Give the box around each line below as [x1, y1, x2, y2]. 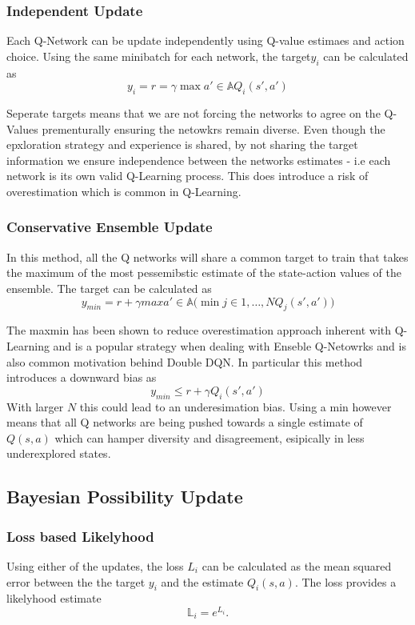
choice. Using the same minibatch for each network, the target [6, 47, 311, 64]
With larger [6, 398, 64, 415]
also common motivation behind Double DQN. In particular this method [6, 353, 363, 370]
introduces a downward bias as [6, 369, 157, 386]
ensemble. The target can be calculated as [6, 279, 212, 296]
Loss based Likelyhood [6, 526, 154, 546]
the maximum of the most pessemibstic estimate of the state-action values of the [6, 264, 401, 281]
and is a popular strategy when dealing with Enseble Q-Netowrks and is [53, 337, 406, 354]
